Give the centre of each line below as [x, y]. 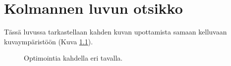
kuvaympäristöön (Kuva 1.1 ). [49, 41]
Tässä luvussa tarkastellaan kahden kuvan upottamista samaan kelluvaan [115, 32]
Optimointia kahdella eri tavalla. [73, 58]
